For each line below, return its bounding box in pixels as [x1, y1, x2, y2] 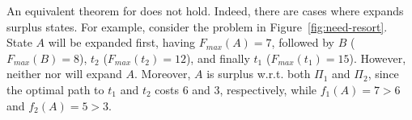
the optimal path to [6, 81, 104, 97]
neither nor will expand [6, 65, 122, 82]
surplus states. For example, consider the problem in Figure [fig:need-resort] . [6, 18, 388, 35]
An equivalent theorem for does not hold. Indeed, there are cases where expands [6, 2, 404, 19]
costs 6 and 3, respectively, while [155, 81, 317, 97]
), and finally [185, 49, 250, 66]
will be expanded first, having [48, 34, 196, 51]
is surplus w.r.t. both [206, 65, 311, 82]
